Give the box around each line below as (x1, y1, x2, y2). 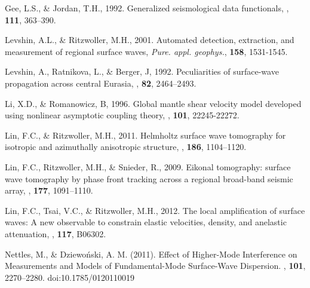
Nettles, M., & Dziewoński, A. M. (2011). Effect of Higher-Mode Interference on (5, 247, 297, 260)
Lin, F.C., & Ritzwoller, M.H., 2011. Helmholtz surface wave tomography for (5, 128, 286, 141)
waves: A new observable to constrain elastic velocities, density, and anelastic (5, 216, 287, 228)
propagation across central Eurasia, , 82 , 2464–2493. (5, 76, 197, 89)
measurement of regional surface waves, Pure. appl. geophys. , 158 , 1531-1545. (5, 45, 288, 57)
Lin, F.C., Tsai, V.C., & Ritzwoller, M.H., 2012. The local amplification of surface (5, 204, 305, 216)
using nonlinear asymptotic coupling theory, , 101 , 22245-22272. (5, 109, 240, 121)
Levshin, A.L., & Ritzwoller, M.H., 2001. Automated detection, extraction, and (5, 33, 294, 46)
